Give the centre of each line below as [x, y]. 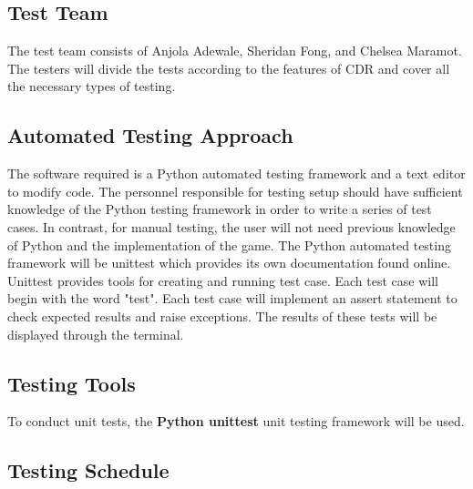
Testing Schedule [88, 470]
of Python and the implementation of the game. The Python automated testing [229, 244]
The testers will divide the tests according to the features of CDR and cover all [229, 68]
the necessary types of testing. [92, 86]
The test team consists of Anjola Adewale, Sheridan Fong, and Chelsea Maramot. [235, 51]
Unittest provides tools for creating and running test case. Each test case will [223, 280]
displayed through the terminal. [96, 334]
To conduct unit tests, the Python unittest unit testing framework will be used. [236, 421]
